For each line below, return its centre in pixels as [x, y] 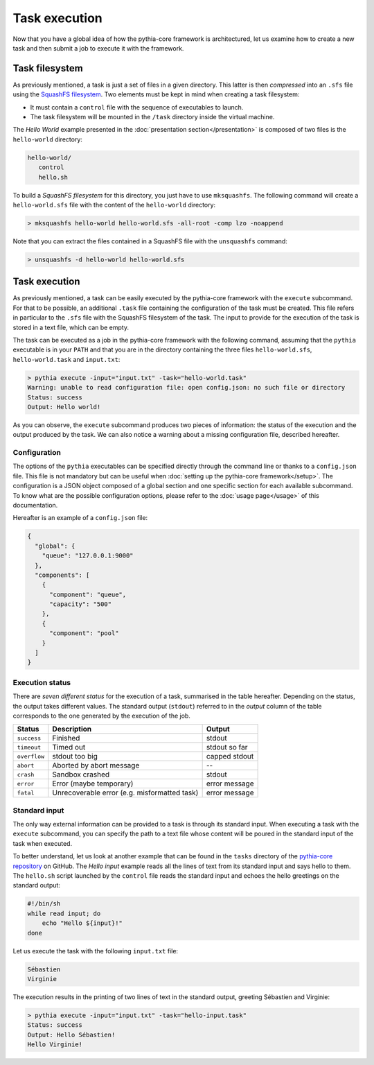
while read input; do [64, 913]
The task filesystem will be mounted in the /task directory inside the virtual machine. [152, 117]
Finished [66, 738]
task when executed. [43, 843]
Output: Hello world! [64, 407]
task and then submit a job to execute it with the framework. [98, 48]
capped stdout [230, 756]
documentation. [35, 505]
